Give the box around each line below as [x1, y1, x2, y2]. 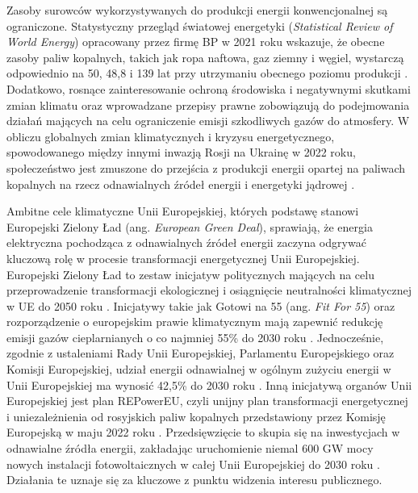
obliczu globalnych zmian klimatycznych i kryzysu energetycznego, [6, 127, 335, 144]
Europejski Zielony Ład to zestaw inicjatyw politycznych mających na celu [6, 265, 374, 282]
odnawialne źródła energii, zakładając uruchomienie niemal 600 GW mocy [6, 440, 374, 457]
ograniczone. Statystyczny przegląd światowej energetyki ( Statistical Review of [6, 17, 393, 34]
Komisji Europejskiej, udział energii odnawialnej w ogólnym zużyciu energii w [6, 361, 391, 378]
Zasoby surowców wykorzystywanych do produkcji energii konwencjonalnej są [6, 2, 388, 18]
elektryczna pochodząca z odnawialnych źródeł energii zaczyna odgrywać [6, 234, 366, 251]
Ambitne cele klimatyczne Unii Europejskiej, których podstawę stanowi [6, 203, 359, 219]
